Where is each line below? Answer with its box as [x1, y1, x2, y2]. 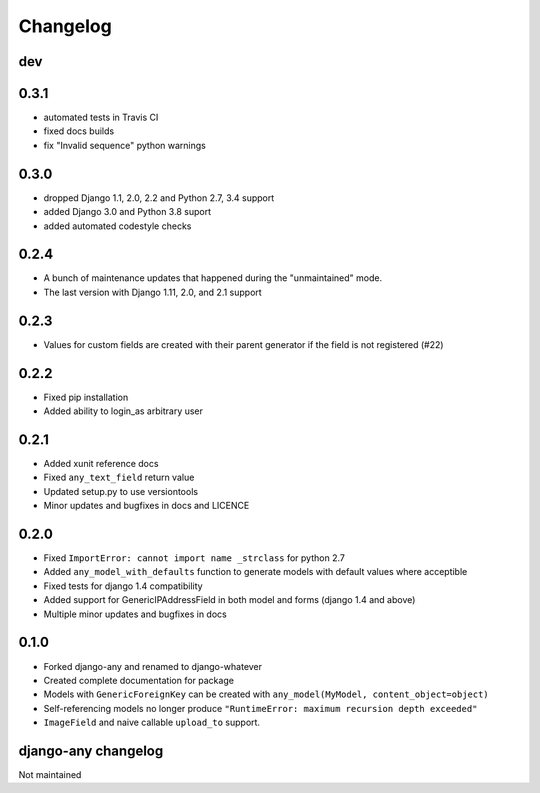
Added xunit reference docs [43, 457, 159, 469]
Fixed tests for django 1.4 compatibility [43, 580, 204, 592]
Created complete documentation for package [43, 674, 235, 686]
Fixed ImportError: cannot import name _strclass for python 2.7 [43, 552, 345, 564]
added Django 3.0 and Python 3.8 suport [43, 206, 212, 218]
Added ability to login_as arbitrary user [43, 405, 204, 417]
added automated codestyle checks [43, 220, 192, 232]
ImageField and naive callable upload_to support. [43, 716, 260, 729]
